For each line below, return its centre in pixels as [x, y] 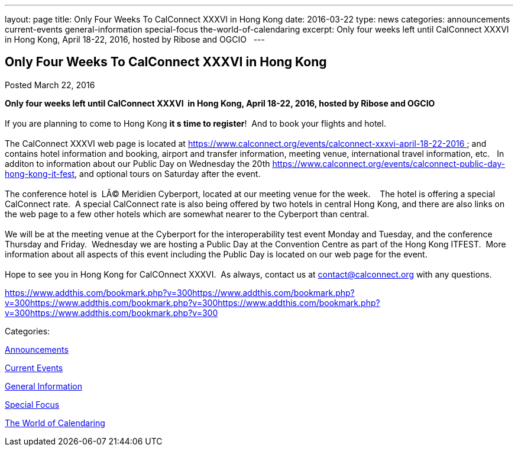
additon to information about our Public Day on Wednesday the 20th [137, 163]
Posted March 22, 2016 [50, 85]
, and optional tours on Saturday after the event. [168, 173]
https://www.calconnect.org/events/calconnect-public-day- [389, 163]
